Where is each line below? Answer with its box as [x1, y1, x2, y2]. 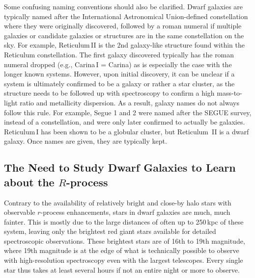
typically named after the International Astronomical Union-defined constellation [4, 11, 248, 21]
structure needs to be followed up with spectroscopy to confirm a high [4, 88, 215, 98]
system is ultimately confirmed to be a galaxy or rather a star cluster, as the [4, 78, 235, 88]
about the [4, 174, 55, 189]
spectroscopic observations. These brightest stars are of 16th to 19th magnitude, [4, 235, 245, 246]
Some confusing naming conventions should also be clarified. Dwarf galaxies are [4, 1, 243, 11]
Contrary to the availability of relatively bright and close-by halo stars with [4, 197, 231, 207]
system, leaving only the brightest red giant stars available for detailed [4, 226, 216, 236]
